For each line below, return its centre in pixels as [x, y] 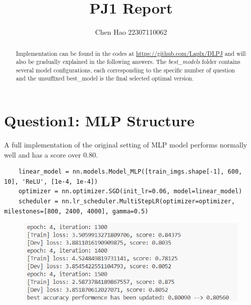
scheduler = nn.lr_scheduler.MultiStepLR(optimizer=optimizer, [127, 202]
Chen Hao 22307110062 [131, 32]
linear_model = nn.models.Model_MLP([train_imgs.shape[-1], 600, [130, 172]
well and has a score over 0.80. [51, 154]
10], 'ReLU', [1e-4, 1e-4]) [51, 181]
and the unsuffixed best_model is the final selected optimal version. [105, 78]
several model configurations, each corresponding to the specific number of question [125, 70]
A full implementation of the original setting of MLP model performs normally [126, 145]
